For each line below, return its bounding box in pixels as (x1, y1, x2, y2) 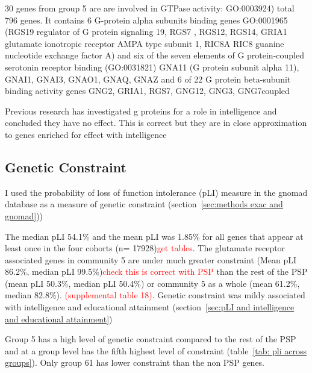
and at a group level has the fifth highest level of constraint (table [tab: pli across (5, 344, 307, 357)
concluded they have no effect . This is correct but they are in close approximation (5, 116, 307, 129)
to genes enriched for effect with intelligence (5, 128, 167, 140)
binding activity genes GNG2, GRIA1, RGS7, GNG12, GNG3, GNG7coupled (5, 84, 290, 97)
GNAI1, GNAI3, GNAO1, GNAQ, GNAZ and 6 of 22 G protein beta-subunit (5, 72, 291, 85)
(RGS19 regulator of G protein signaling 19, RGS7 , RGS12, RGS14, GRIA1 (5, 25, 287, 38)
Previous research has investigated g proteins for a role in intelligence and (5, 104, 277, 117)
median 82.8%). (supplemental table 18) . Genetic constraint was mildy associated (5, 289, 305, 301)
